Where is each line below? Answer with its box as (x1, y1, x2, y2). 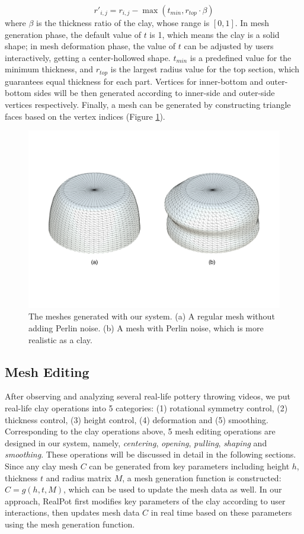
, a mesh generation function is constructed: (122, 471, 281, 484)
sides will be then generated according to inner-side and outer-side (34, 87, 275, 99)
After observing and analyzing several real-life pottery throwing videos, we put (5, 390, 290, 402)
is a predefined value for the (190, 51, 292, 63)
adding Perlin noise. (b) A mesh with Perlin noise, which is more (28, 322, 264, 334)
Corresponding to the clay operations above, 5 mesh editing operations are (5, 425, 276, 437)
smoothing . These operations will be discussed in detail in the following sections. (5, 448, 296, 461)
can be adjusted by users (184, 40, 274, 52)
